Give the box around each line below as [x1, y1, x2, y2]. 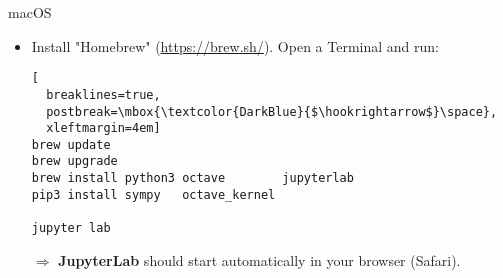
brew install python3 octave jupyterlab [31, 171, 354, 186]
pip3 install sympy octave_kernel [31, 187, 276, 202]
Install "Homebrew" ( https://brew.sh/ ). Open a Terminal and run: [31, 35, 439, 56]
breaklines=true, [46, 87, 161, 102]
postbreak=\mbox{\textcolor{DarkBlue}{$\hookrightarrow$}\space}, [46, 104, 498, 119]
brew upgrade [31, 154, 118, 169]
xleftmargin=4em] [46, 121, 161, 136]
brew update [31, 137, 111, 152]
